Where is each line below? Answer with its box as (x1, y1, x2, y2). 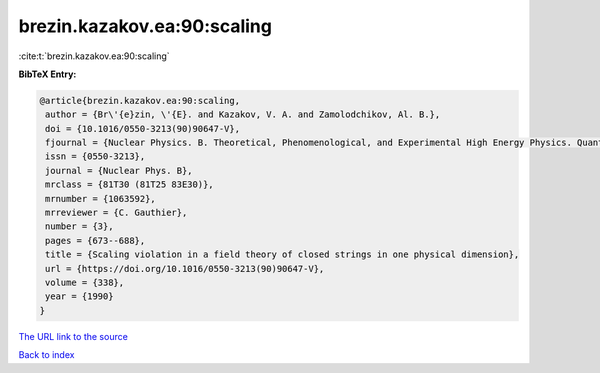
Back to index (18, 349, 75, 361)
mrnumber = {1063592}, (45, 193, 157, 204)
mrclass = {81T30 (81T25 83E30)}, (45, 179, 214, 190)
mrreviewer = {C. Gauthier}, (45, 207, 188, 219)
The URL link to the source (18, 330, 129, 342)
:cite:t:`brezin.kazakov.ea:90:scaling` (18, 50, 170, 62)
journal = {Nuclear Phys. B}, (45, 165, 194, 176)
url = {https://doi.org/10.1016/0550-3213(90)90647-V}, (45, 263, 325, 274)
